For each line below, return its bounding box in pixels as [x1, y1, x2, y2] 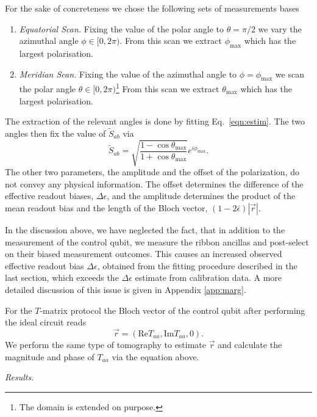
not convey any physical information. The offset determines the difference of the [5, 177, 304, 190]
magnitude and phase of [5, 350, 94, 363]
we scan [275, 67, 304, 80]
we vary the [258, 22, 302, 35]
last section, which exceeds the [5, 271, 119, 284]
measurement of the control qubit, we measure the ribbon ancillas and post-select [5, 235, 309, 248]
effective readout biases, [5, 189, 94, 202]
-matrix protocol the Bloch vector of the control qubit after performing [40, 303, 305, 316]
